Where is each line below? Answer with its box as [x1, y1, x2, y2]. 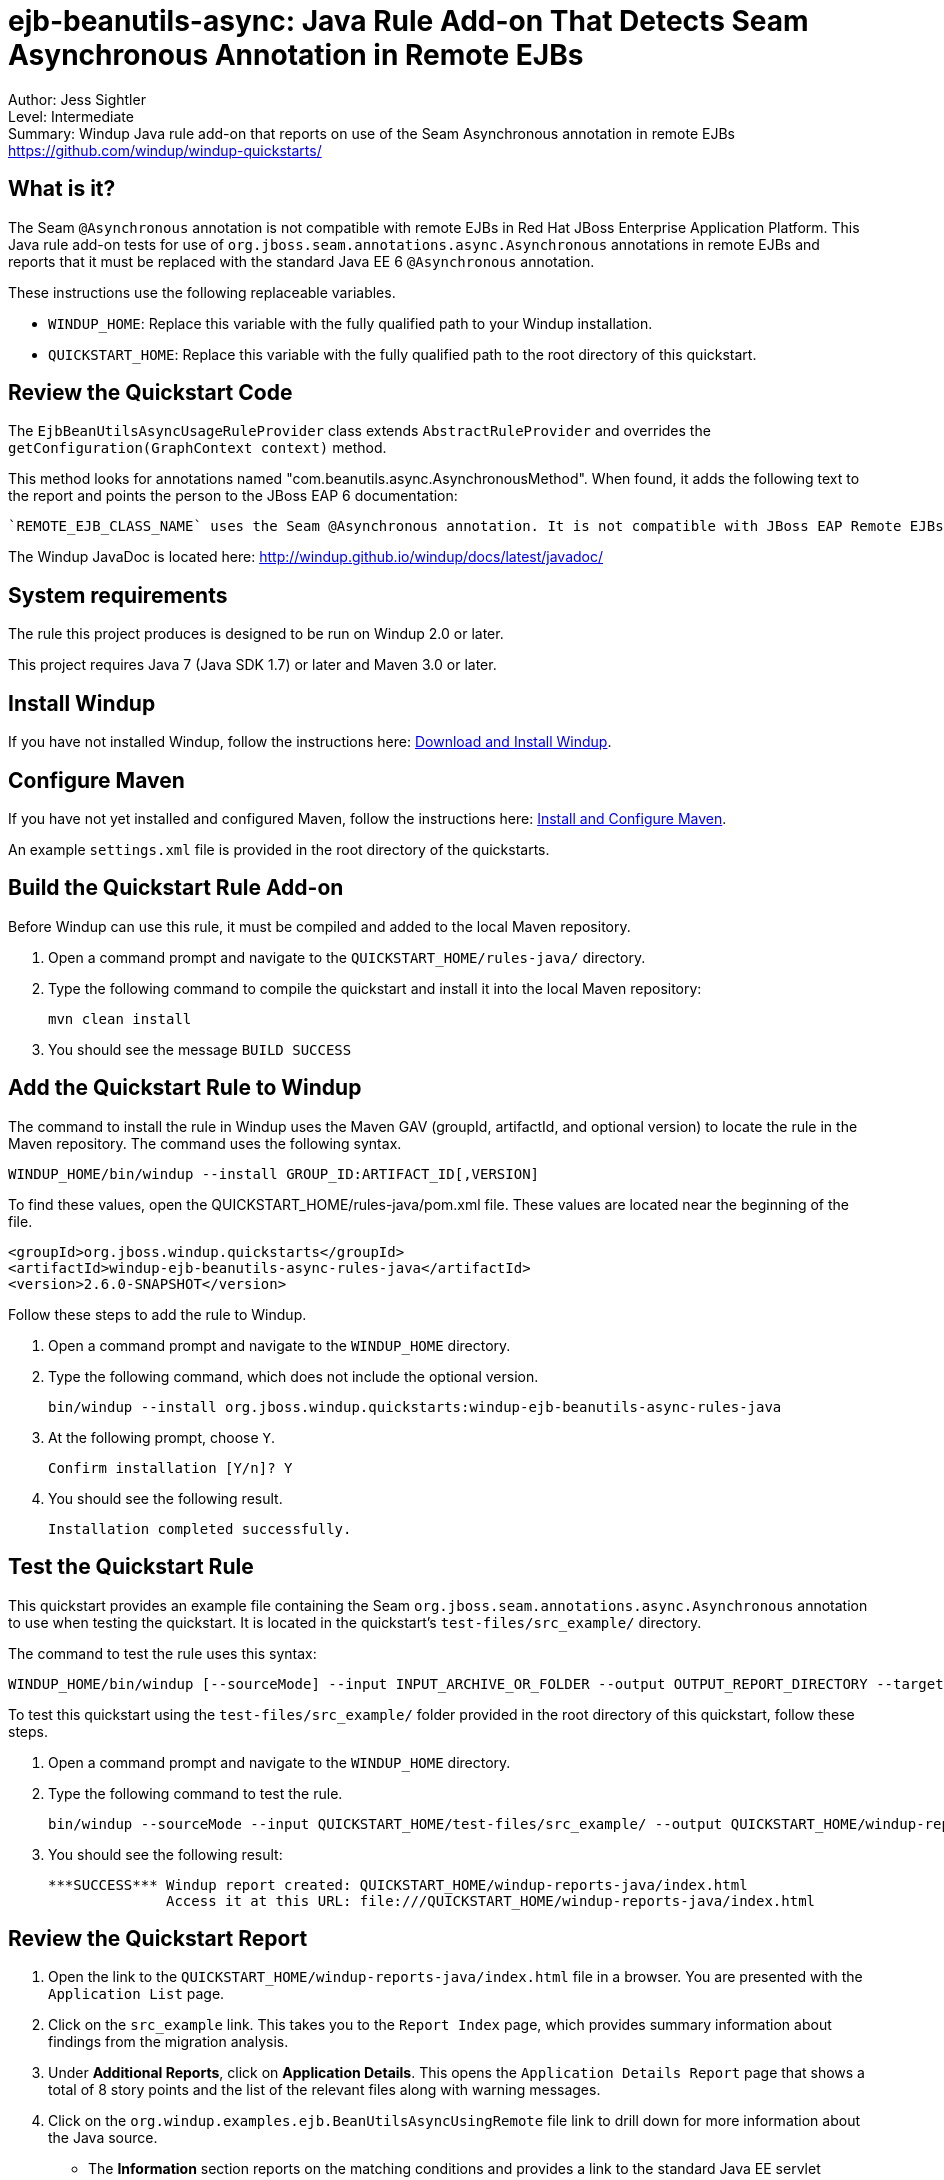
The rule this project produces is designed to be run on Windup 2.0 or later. [8, 625, 504, 643]
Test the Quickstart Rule [8, 1554, 254, 1580]
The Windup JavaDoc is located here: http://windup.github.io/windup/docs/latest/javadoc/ [8, 548, 604, 566]
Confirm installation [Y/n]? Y [48, 1459, 293, 1476]
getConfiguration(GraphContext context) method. [8, 439, 387, 457]
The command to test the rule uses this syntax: [8, 1644, 317, 1662]
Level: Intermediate [8, 107, 134, 125]
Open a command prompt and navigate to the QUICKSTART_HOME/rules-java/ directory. [48, 948, 646, 966]
